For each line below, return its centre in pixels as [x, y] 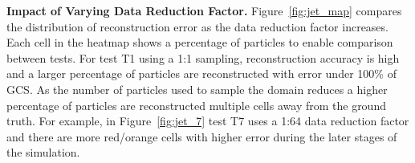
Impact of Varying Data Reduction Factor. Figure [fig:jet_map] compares [204, 10]
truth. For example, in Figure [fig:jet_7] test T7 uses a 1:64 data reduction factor [208, 121]
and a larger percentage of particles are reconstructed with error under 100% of [201, 73]
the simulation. [43, 152]
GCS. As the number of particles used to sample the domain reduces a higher [197, 89]
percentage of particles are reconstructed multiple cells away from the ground [196, 105]
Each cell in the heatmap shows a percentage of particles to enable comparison [200, 42]
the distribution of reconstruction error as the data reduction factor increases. [197, 26]
